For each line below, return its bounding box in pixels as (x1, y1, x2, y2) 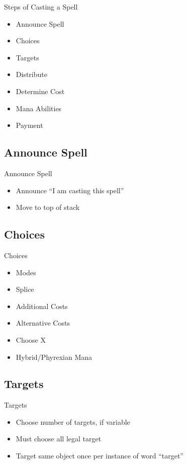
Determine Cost (16, 86, 65, 96)
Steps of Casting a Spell (4, 2, 78, 12)
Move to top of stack (16, 202, 80, 212)
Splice (16, 284, 34, 294)
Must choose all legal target (16, 433, 102, 444)
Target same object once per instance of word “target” (16, 450, 183, 461)
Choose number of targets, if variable (16, 416, 130, 427)
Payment (16, 120, 43, 130)
